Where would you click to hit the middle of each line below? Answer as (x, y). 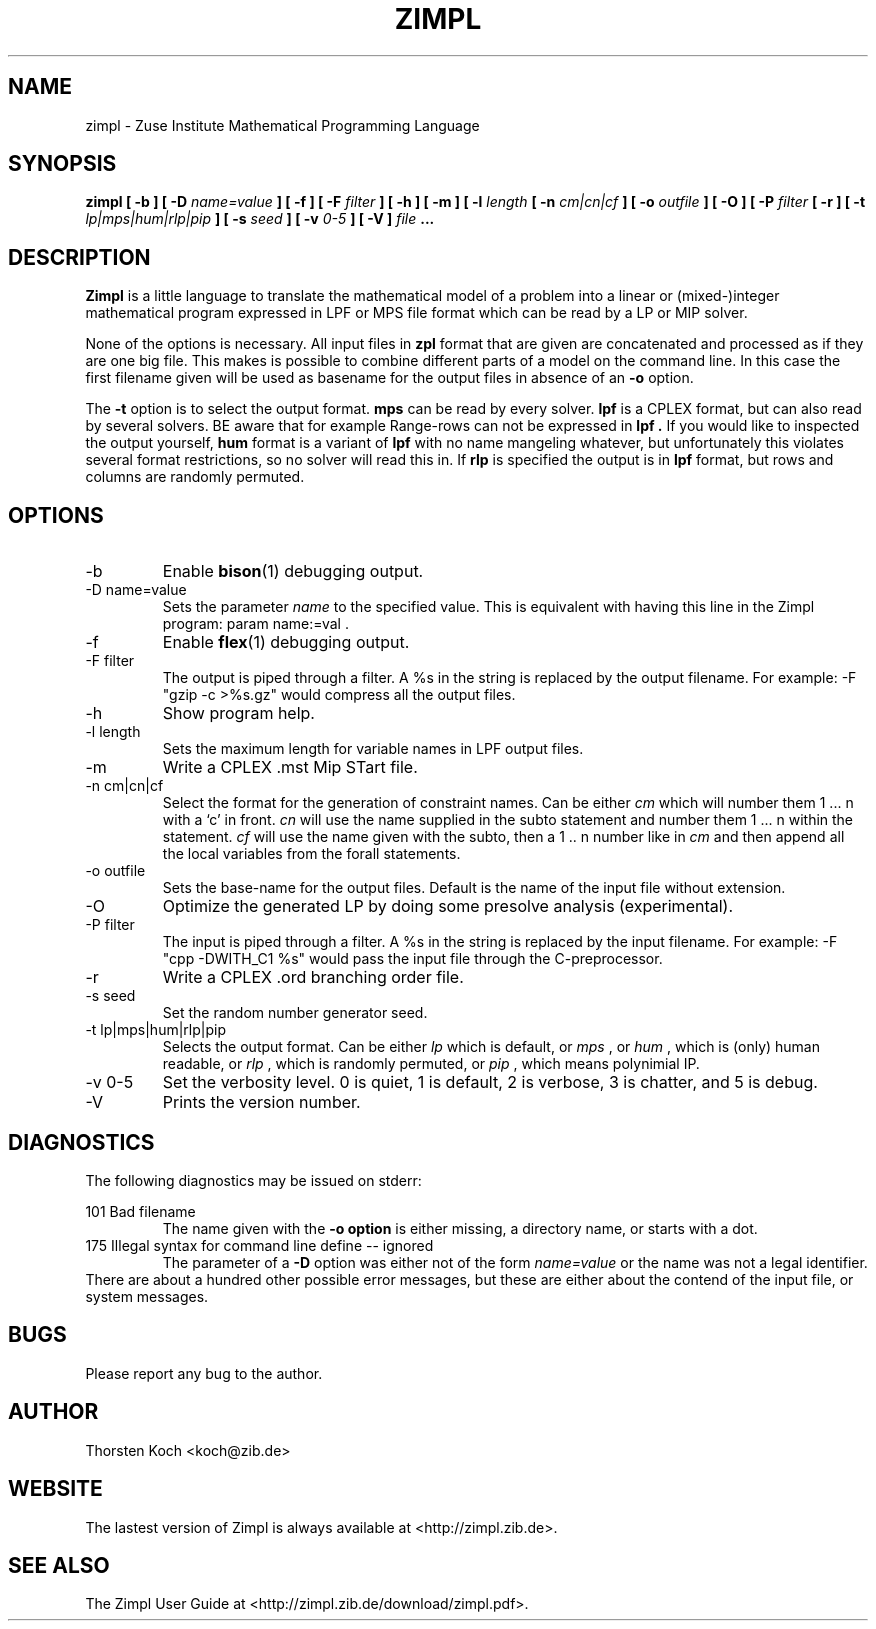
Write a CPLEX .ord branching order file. (313, 977)
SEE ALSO (59, 1565)
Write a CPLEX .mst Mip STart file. (290, 767)
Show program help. (238, 713)
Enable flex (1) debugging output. (286, 642)
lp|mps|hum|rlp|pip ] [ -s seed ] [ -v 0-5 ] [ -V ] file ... (260, 219)
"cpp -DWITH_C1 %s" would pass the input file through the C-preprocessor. (412, 959)
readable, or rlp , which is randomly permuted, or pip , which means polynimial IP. (431, 1064)
